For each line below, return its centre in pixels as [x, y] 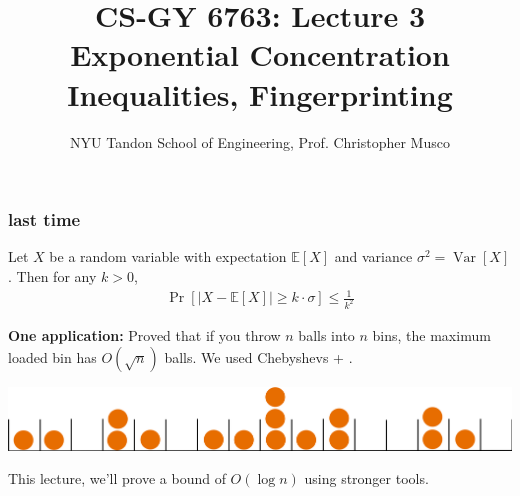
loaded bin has [52, 356]
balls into [326, 335]
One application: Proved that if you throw [144, 335]
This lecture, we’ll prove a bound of [117, 478]
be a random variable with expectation [168, 256]
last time [44, 219]
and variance [373, 256]
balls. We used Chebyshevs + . [258, 356]
